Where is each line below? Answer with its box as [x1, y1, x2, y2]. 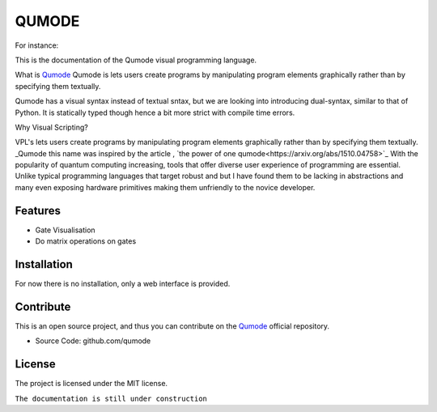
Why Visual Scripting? [15, 122, 88, 132]
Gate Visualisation [35, 225, 96, 235]
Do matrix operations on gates [35, 236, 137, 246]
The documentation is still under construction [15, 393, 208, 403]
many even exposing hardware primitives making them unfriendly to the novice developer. [15, 182, 316, 192]
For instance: [15, 40, 59, 50]
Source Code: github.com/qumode [35, 336, 151, 346]
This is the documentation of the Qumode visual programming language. [15, 55, 257, 65]
